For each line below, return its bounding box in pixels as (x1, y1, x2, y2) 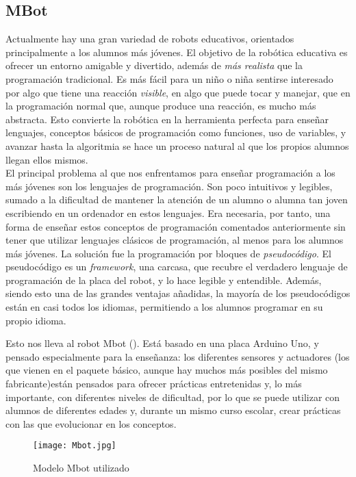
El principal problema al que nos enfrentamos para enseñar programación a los (5, 166, 335, 180)
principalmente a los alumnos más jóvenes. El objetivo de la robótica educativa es (5, 44, 348, 59)
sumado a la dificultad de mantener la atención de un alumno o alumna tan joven (5, 192, 348, 207)
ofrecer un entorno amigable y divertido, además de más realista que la (5, 58, 303, 73)
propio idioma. (5, 313, 66, 327)
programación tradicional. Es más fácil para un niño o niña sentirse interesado (5, 71, 333, 86)
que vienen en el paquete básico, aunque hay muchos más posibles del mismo (5, 363, 328, 377)
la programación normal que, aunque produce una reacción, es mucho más (5, 99, 316, 113)
